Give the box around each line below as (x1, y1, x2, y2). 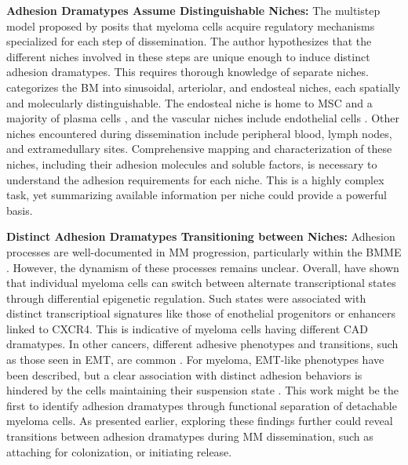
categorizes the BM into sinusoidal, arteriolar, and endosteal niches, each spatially (6, 78, 401, 95)
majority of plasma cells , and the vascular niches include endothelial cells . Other (6, 110, 399, 126)
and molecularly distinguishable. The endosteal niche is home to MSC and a (6, 94, 373, 111)
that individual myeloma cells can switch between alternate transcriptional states (6, 274, 396, 291)
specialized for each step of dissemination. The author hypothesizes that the (6, 33, 372, 49)
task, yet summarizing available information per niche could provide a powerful (6, 187, 387, 203)
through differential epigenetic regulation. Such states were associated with (6, 289, 366, 306)
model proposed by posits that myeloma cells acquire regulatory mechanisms (6, 17, 375, 34)
